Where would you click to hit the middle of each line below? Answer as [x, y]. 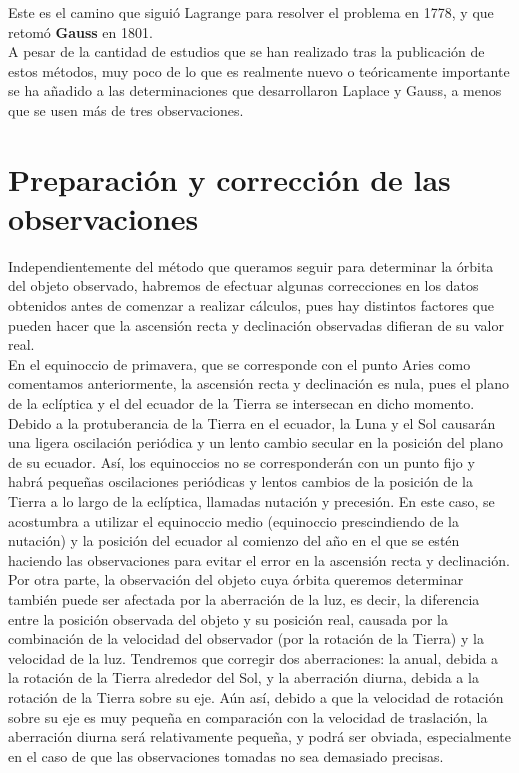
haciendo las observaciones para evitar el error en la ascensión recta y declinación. [259, 559]
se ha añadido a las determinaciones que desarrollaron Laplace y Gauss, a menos [255, 90]
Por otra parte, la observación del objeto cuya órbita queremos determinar [236, 579]
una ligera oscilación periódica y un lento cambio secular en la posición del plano [256, 442]
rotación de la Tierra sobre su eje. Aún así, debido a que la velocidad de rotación [256, 696]
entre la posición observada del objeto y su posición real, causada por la [228, 618]
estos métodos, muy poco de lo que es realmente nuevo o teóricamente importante [259, 70]
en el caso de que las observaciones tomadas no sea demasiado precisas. [226, 755]
